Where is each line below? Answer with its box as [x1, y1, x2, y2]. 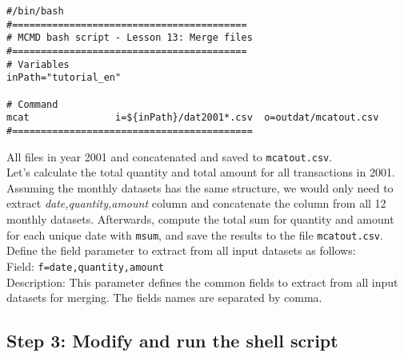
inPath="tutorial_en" [6, 72, 122, 84]
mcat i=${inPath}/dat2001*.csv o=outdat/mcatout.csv [6, 112, 379, 124]
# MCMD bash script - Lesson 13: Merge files [6, 32, 253, 44]
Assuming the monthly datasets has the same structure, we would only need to [6, 179, 394, 196]
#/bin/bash [6, 6, 64, 17]
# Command [6, 98, 58, 110]
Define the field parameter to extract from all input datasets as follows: [6, 242, 356, 259]
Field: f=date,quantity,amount [6, 257, 164, 274]
